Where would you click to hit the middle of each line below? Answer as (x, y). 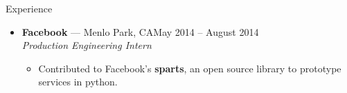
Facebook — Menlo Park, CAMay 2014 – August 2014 (140, 31)
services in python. (78, 82)
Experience (29, 8)
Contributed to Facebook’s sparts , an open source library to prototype (190, 68)
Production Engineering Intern (87, 45)
